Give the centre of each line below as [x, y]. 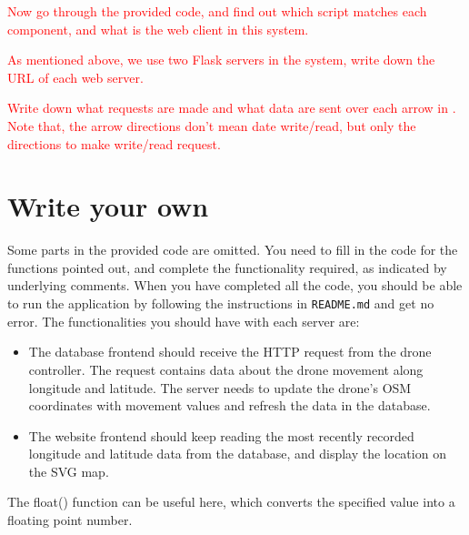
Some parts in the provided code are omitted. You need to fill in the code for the [233, 250]
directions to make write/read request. [114, 143]
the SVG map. [69, 471]
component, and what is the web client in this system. [158, 29]
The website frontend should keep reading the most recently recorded [221, 435]
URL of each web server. [75, 77]
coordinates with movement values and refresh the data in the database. [230, 405]
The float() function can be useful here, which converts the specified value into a [231, 502]
